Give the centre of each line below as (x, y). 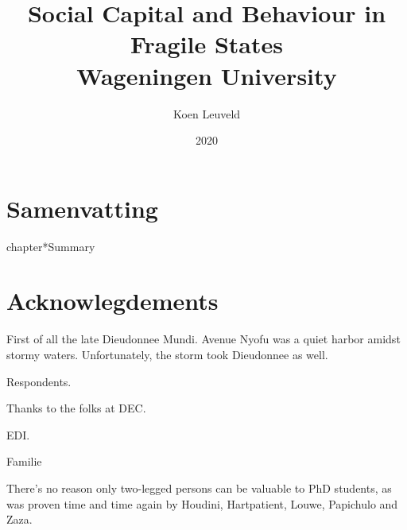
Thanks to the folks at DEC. (76, 408)
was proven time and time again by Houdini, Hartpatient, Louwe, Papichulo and (202, 503)
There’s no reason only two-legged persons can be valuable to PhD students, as (199, 487)
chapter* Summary (51, 246)
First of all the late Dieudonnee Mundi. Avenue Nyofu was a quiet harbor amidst (203, 339)
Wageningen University (207, 75)
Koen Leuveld (207, 113)
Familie (24, 461)
